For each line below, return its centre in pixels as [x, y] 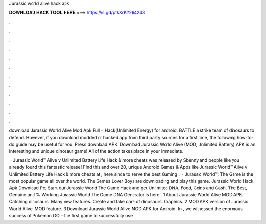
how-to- [245, 137]
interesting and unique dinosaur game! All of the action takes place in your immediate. [96, 151]
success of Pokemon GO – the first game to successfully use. [71, 216]
